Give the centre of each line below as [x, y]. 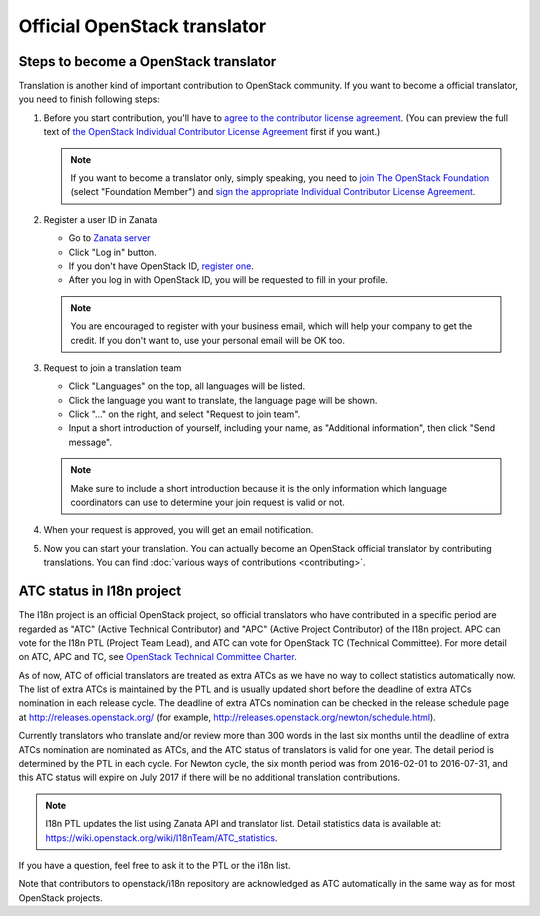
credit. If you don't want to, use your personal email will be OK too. [207, 340]
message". [90, 442]
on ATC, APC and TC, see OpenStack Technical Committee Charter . [157, 657]
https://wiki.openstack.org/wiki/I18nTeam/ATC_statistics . [161, 837]
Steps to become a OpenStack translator [147, 61]
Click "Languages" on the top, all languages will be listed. [186, 386]
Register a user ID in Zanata [100, 219]
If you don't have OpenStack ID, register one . [161, 266]
